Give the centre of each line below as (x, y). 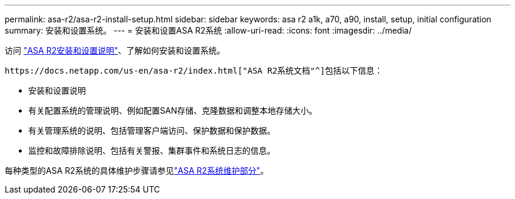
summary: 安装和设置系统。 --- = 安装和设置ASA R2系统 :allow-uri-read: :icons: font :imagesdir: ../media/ (208, 30)
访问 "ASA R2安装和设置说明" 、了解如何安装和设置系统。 (115, 50)
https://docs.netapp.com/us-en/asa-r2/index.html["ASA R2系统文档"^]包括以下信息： (194, 71)
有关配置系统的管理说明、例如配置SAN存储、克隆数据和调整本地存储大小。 (173, 110)
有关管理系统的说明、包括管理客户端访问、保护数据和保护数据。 (152, 130)
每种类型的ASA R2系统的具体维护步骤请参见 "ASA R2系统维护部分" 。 (137, 170)
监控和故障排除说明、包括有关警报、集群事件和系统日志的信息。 (152, 150)
